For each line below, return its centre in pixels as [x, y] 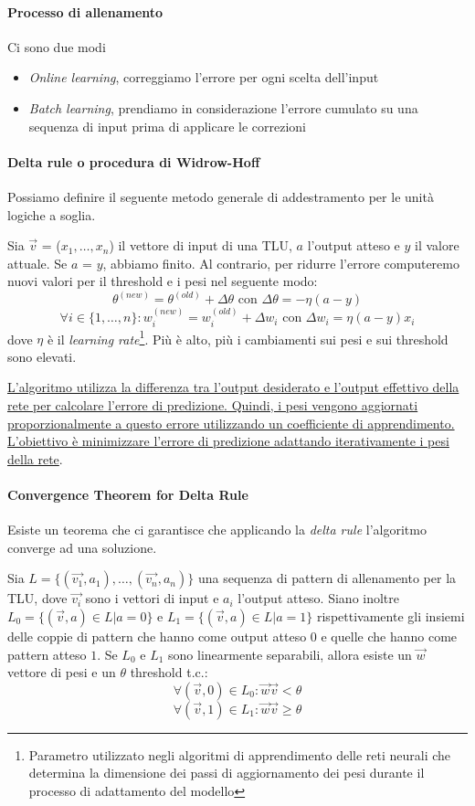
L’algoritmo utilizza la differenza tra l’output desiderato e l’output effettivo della [233, 387]
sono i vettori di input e [152, 598]
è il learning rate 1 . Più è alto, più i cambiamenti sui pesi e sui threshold [248, 337]
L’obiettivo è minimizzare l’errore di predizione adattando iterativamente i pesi [228, 441]
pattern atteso [47, 654]
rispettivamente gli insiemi [391, 616]
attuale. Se [37, 263]
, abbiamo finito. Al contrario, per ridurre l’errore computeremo [281, 263]
